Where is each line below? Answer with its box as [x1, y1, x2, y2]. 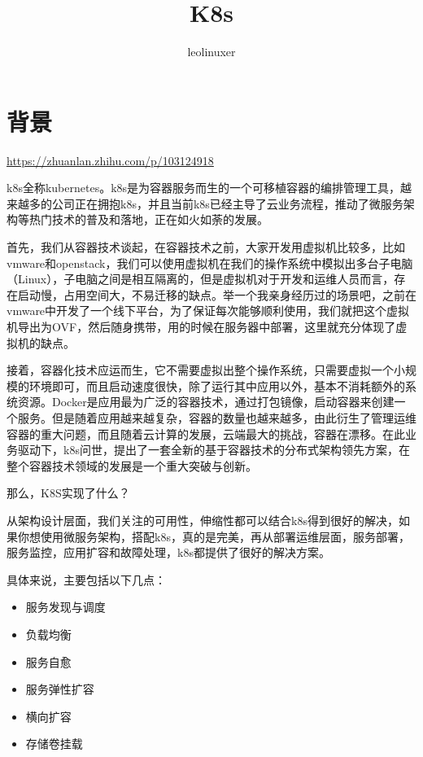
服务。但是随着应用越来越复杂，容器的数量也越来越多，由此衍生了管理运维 [17, 409, 416, 426]
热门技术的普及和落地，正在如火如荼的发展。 [28, 211, 268, 228]
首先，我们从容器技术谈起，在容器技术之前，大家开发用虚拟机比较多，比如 [7, 238, 405, 256]
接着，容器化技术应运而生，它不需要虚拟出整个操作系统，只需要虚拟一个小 [7, 361, 405, 378]
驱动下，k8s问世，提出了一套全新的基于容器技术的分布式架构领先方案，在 [17, 441, 410, 458]
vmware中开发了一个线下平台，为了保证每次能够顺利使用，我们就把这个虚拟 [7, 302, 410, 319]
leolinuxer [187, 43, 236, 60]
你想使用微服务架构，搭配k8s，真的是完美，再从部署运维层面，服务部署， [17, 527, 410, 545]
